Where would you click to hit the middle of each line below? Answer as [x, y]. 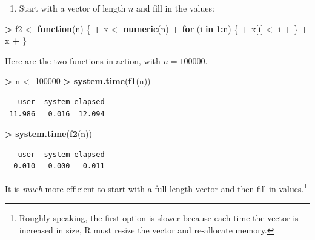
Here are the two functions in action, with [83, 60]
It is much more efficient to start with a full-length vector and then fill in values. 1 [156, 187]
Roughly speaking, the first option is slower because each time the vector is [159, 218]
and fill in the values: [175, 8]
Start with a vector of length [72, 8]
